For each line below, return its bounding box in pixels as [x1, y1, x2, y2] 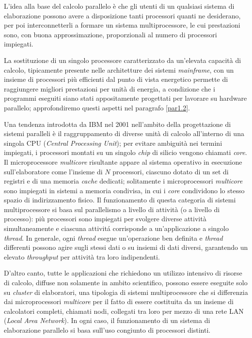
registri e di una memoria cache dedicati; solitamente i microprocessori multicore [4, 176, 243, 186]
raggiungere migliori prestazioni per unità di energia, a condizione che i [4, 83, 215, 93]
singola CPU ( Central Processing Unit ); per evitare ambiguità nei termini [4, 138, 222, 148]
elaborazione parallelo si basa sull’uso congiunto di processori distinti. [4, 325, 211, 335]
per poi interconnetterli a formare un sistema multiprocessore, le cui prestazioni [4, 20, 240, 30]
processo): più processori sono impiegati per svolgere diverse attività [4, 214, 206, 224]
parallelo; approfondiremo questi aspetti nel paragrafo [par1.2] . [4, 102, 190, 112]
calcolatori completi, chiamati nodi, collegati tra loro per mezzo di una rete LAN [4, 306, 244, 316]
